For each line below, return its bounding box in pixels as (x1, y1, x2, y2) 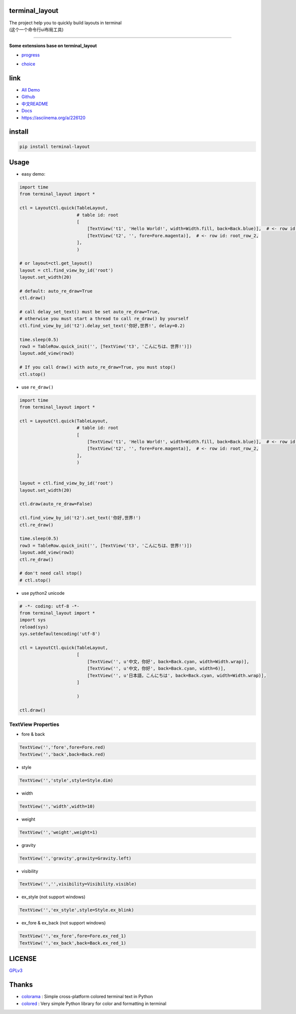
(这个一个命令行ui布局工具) (9, 26, 64, 32)
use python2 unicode (21, 590, 65, 596)
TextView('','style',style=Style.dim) (19, 777, 113, 783)
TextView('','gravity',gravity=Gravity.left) (19, 855, 132, 861)
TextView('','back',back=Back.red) (19, 751, 106, 757)
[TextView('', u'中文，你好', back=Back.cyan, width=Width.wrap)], (87, 659, 249, 664)
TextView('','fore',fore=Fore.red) (19, 745, 106, 750)
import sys (19, 617, 46, 623)
